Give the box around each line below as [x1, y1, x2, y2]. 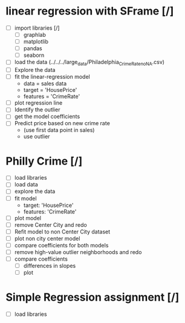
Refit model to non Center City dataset [14, 228, 111, 235]
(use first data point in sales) [23, 126, 95, 134]
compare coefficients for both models [14, 241, 109, 249]
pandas [23, 45, 43, 52]
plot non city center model [14, 235, 80, 242]
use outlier [23, 133, 50, 140]
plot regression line [14, 99, 63, 106]
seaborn [23, 51, 45, 59]
